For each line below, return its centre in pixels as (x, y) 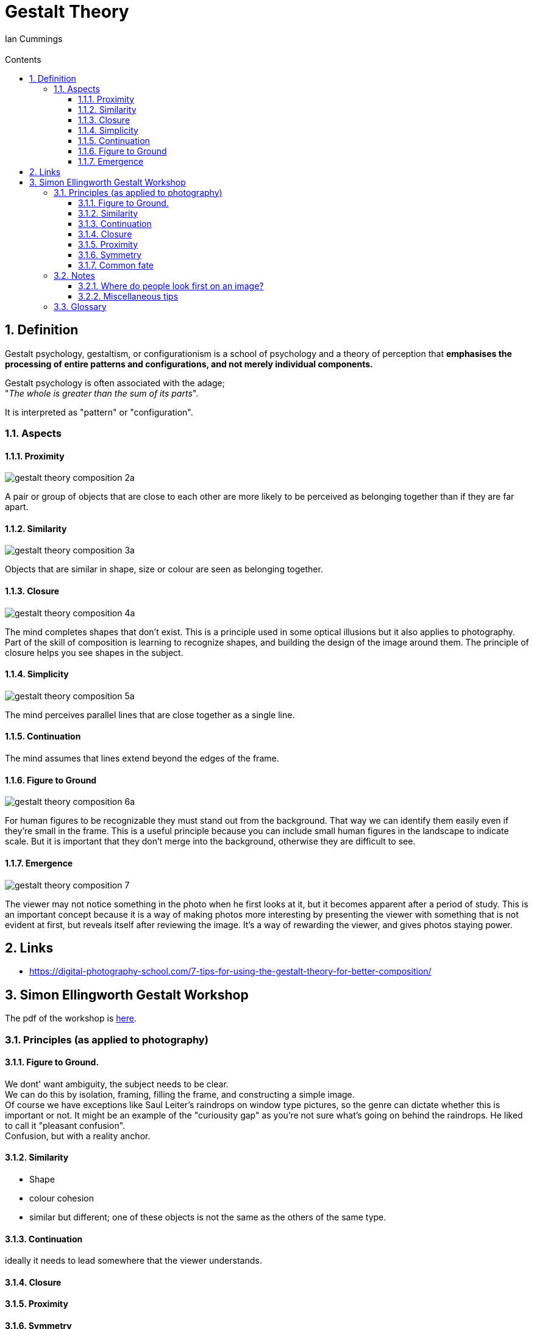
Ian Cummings (34, 38)
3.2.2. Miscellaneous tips (128, 296)
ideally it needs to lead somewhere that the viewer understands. (133, 1261)
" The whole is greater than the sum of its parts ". (102, 393)
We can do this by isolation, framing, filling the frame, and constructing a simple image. (180, 1094)
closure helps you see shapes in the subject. (94, 652)
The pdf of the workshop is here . (71, 1018)
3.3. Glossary (80, 306)
